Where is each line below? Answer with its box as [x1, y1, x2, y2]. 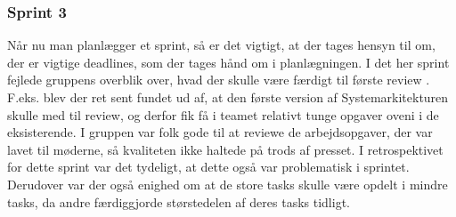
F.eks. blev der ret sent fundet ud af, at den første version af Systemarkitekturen [7, 88, 449, 106]
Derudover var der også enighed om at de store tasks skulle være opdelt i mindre [7, 174, 448, 193]
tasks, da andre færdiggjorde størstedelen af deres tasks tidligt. [7, 192, 350, 211]
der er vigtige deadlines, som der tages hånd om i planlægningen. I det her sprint [7, 52, 450, 71]
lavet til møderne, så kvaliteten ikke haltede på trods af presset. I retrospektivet [7, 140, 444, 158]
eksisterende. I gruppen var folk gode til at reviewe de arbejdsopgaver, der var [7, 123, 433, 141]
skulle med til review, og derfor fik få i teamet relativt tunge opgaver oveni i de [7, 105, 439, 124]
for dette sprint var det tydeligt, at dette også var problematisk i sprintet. [7, 157, 410, 176]
